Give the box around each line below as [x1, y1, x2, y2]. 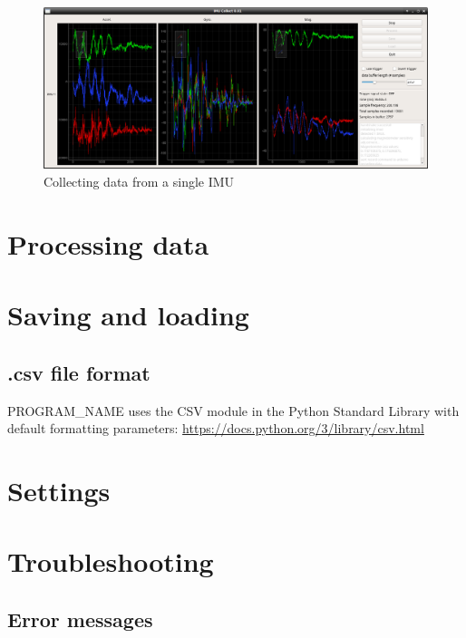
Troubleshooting [7, 543, 214, 580]
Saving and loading [7, 296, 249, 333]
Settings [7, 471, 111, 508]
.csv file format [7, 358, 150, 386]
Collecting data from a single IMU [44, 172, 235, 191]
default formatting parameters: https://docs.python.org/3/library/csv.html [7, 419, 424, 438]
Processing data [7, 225, 209, 262]
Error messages [7, 604, 153, 633]
